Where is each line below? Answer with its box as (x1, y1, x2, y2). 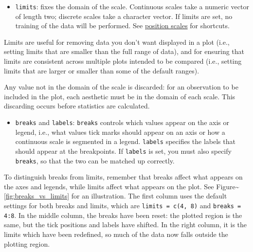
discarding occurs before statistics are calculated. (4, 101, 150, 111)
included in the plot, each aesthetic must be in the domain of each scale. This (4, 91, 235, 101)
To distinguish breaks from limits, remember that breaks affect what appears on (4, 172, 243, 182)
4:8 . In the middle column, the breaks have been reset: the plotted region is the (4, 210, 242, 220)
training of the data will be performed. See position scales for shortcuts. (15, 20, 230, 31)
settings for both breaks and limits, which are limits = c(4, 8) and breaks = (4, 200, 241, 210)
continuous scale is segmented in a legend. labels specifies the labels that (15, 136, 235, 146)
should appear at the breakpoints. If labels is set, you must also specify (15, 145, 232, 156)
